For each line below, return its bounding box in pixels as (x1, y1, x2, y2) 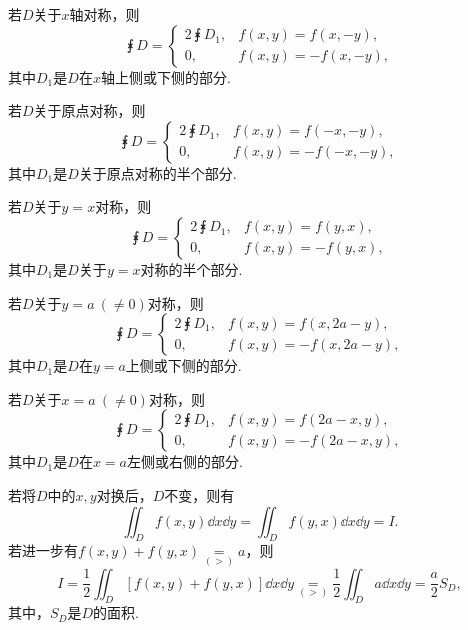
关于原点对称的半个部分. (78, 162, 237, 183)
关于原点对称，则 (33, 100, 146, 121)
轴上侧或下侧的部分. (100, 66, 231, 87)
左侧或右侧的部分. (126, 451, 243, 472)
